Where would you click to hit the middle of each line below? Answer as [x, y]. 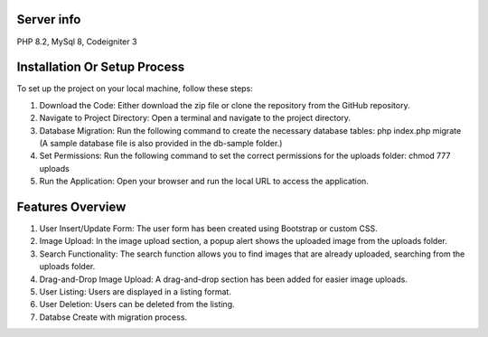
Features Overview [71, 206]
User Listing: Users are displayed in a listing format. [136, 292]
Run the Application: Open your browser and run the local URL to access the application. [204, 182]
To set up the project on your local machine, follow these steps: [135, 89]
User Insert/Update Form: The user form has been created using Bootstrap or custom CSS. [209, 229]
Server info [49, 19]
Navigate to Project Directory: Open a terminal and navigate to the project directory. [195, 118]
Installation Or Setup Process [101, 67]
